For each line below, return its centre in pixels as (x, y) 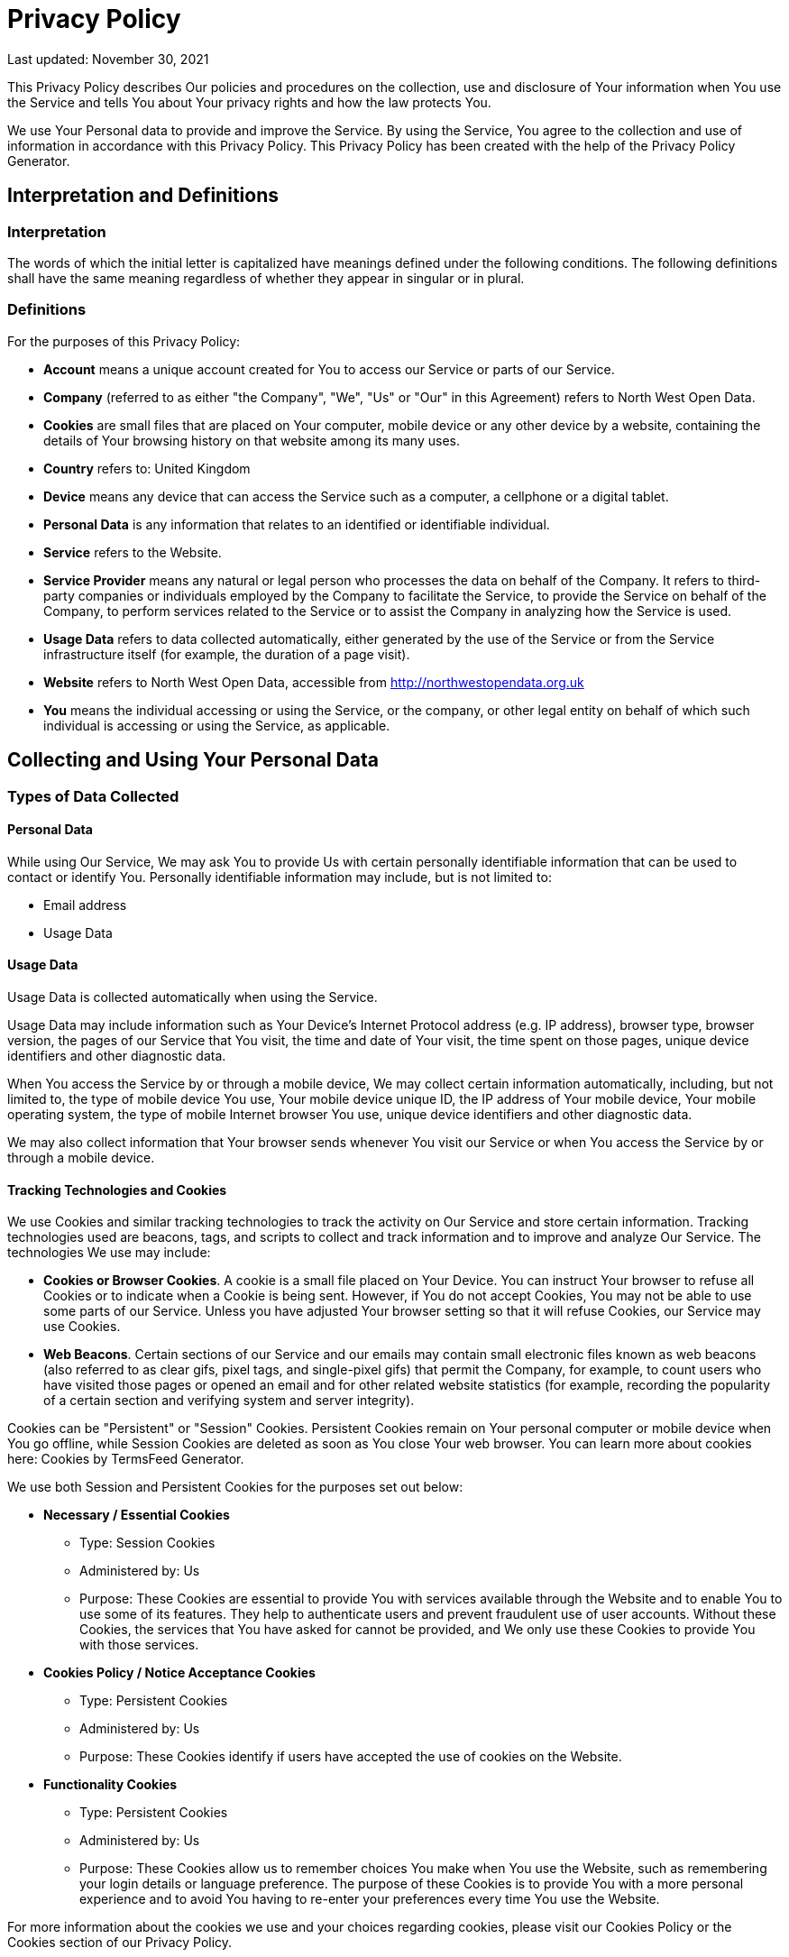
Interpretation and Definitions (143, 196)
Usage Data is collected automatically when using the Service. (193, 997)
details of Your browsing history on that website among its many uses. (252, 440)
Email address (85, 905)
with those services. (139, 1645)
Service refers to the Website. (133, 552)
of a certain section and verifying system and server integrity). (229, 1401)
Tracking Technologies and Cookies (117, 1190)
